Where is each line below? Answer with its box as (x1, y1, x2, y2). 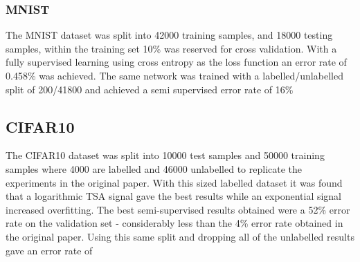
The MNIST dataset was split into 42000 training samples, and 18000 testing (6, 28, 333, 42)
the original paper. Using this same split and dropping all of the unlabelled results (6, 229, 354, 243)
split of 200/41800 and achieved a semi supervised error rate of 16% (6, 82, 294, 96)
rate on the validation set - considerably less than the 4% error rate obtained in (6, 216, 343, 230)
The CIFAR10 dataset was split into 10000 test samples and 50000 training (6, 148, 325, 162)
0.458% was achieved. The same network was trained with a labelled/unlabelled (6, 68, 343, 82)
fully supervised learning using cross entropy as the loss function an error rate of (6, 55, 347, 69)
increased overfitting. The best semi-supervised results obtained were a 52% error (6, 202, 350, 216)
